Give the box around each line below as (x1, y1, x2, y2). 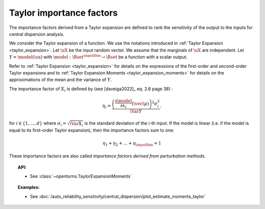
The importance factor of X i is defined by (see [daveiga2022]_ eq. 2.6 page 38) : (9, 86, 173, 93)
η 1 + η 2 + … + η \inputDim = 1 (102, 140, 161, 147)
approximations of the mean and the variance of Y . (9, 77, 112, 83)
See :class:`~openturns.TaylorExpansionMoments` (30, 173, 132, 179)
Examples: (18, 184, 40, 190)
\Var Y (130, 108, 142, 114)
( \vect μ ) (132, 101, 149, 106)
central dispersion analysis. (9, 31, 65, 37)
